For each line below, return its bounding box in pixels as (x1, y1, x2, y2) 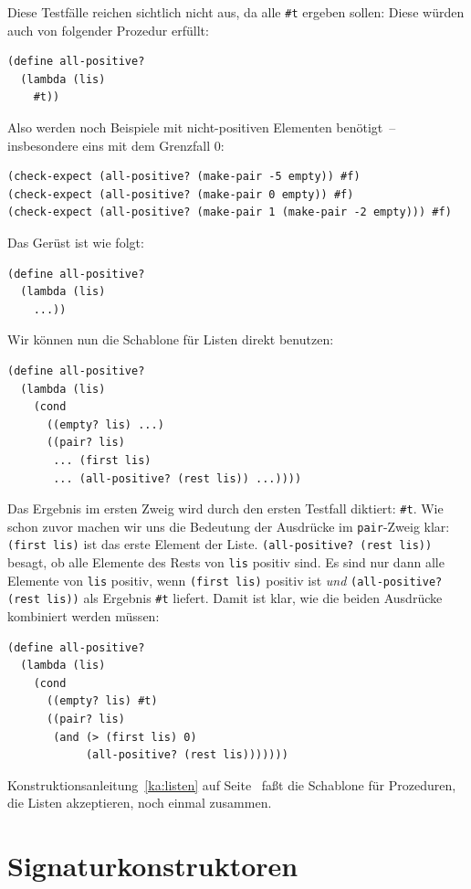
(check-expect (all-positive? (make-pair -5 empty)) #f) (7, 170, 361, 184)
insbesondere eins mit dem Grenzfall (7, 135, 211, 154)
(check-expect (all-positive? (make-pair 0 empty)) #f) (7, 187, 354, 201)
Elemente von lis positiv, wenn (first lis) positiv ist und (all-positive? (7, 570, 443, 589)
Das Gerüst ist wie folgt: (7, 233, 144, 251)
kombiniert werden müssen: (7, 607, 160, 626)
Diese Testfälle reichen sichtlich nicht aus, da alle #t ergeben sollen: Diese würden (7, 3, 465, 21)
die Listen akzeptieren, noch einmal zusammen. (7, 793, 272, 812)
